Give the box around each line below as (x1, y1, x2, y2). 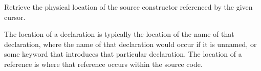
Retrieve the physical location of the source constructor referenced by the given (4, 2, 253, 12)
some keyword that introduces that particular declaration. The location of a (4, 49, 242, 59)
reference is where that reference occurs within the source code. (4, 58, 203, 69)
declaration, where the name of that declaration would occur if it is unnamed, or (4, 38, 257, 49)
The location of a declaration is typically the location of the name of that (4, 29, 234, 39)
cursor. (4, 11, 26, 22)
